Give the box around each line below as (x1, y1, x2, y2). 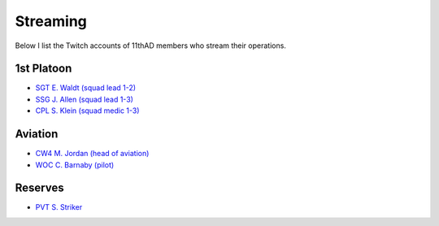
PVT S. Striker (35, 202, 83, 212)
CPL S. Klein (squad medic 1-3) (35, 106, 140, 115)
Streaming (15, 12, 87, 30)
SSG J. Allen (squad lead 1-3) (35, 94, 134, 104)
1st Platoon (15, 62, 72, 76)
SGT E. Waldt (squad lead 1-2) (35, 83, 137, 93)
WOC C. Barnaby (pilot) (35, 159, 115, 170)
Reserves (15, 181, 64, 195)
